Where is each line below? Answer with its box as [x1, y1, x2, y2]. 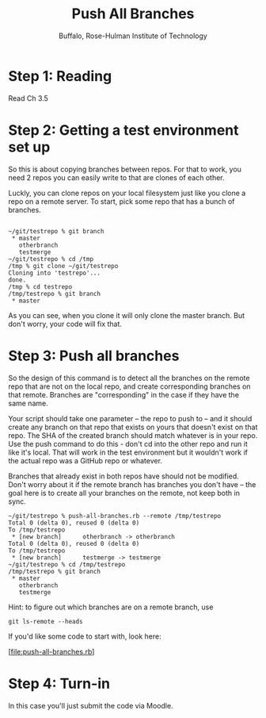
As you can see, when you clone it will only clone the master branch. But [8, 310, 245, 320]
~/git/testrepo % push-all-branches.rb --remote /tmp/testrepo [8, 512, 222, 520]
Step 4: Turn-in [8, 674, 111, 693]
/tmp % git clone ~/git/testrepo [8, 262, 119, 270]
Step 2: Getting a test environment [8, 121, 239, 139]
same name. [8, 398, 49, 408]
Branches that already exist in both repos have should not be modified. [8, 471, 239, 481]
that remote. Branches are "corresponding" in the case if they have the [8, 390, 240, 399]
